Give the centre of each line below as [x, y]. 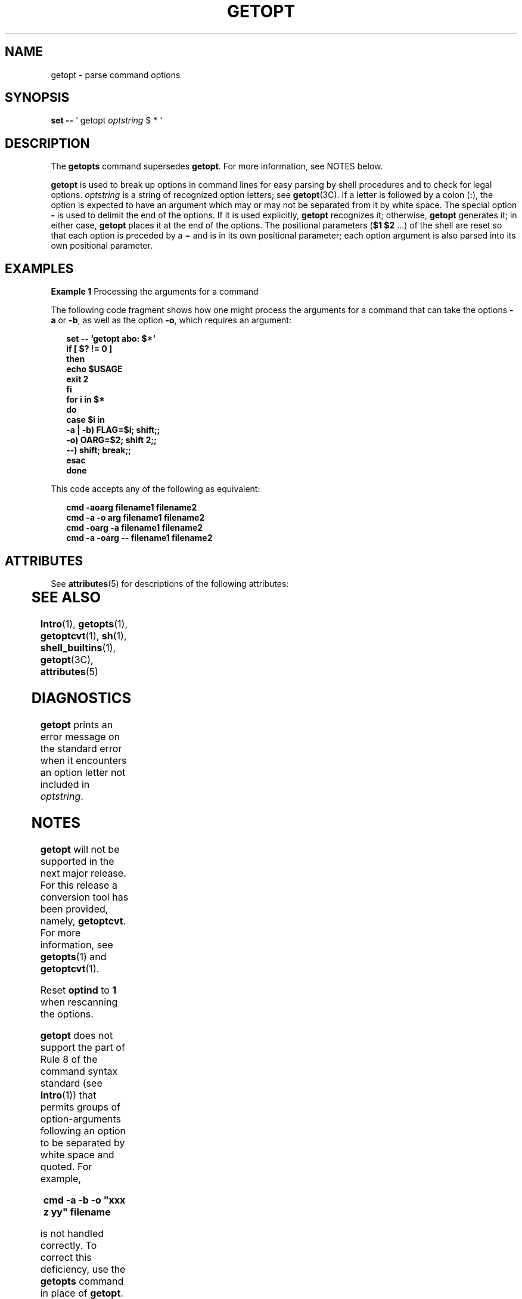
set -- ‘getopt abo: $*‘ [111, 339]
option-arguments [80, 1119]
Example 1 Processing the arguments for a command [155, 292]
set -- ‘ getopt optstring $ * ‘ [106, 120]
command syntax [79, 1071]
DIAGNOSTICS [81, 698]
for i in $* [86, 400]
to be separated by [83, 1142]
